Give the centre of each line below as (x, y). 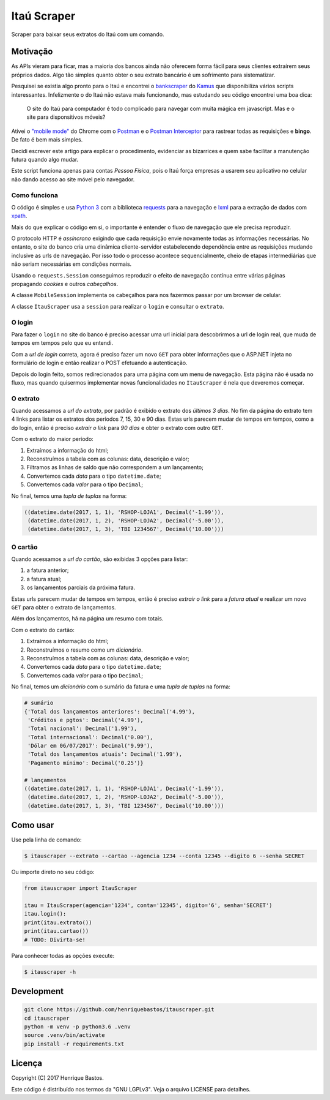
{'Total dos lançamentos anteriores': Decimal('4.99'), (110, 711)
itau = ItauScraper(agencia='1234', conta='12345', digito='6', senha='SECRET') (148, 906)
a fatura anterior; (48, 570)
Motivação (32, 52)
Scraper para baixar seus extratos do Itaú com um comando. (88, 34)
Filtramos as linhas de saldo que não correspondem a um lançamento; (115, 467)
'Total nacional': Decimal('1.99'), (82, 729)
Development (38, 991)
